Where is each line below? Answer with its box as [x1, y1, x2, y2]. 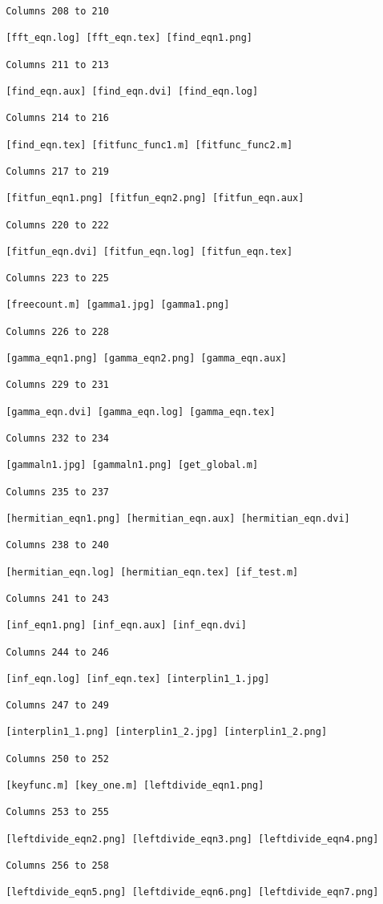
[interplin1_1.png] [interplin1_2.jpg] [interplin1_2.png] [6, 726, 328, 738]
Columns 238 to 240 [6, 539, 110, 551]
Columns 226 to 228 [6, 325, 110, 337]
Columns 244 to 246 [6, 646, 110, 658]
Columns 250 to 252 [6, 753, 110, 765]
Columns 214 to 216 [6, 112, 110, 124]
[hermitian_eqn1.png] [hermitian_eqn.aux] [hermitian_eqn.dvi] [6, 512, 350, 524]
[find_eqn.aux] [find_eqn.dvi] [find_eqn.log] [6, 85, 259, 97]
